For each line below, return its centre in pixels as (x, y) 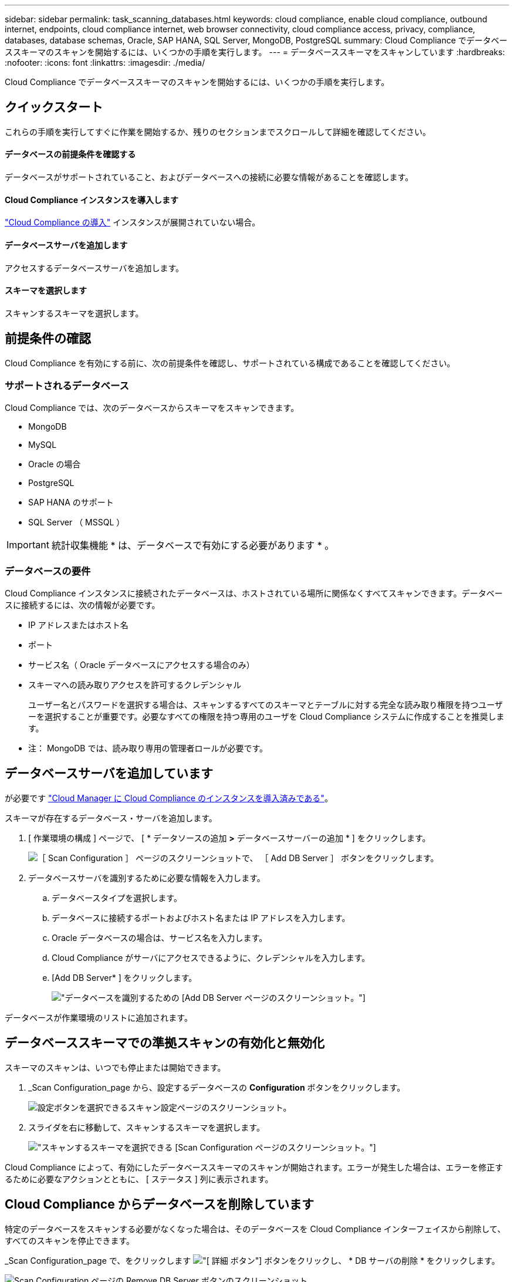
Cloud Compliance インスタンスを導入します (92, 200)
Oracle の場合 (55, 464)
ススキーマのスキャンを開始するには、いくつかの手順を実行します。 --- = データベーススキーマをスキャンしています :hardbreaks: (255, 52)
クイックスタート (54, 107)
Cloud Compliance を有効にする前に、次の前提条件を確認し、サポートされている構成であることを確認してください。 (230, 363)
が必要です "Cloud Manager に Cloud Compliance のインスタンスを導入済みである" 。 (169, 798)
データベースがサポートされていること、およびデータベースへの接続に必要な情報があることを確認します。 (209, 177)
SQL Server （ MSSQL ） (77, 522)
